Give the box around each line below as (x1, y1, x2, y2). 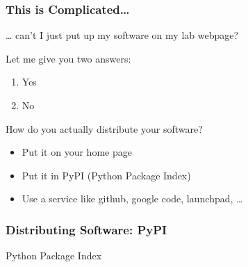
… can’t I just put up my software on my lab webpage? (6, 28, 239, 42)
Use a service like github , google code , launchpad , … (22, 191, 243, 206)
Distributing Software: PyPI (6, 220, 167, 238)
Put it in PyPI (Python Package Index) (22, 168, 191, 182)
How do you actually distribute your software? (6, 121, 203, 136)
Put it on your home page (22, 145, 132, 159)
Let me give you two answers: (6, 51, 131, 65)
